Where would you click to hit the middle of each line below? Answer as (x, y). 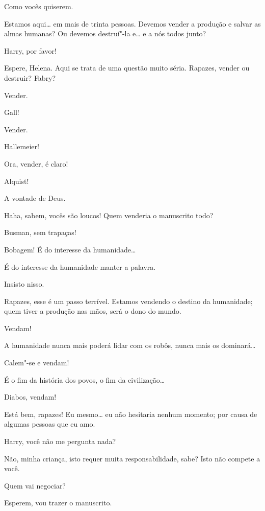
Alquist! (17, 181)
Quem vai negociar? (35, 485)
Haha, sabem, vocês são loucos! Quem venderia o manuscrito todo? (109, 215)
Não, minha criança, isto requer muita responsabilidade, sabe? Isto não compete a (132, 458)
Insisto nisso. (24, 284)
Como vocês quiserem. (39, 6)
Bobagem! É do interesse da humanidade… (70, 249)
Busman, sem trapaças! (40, 232)
